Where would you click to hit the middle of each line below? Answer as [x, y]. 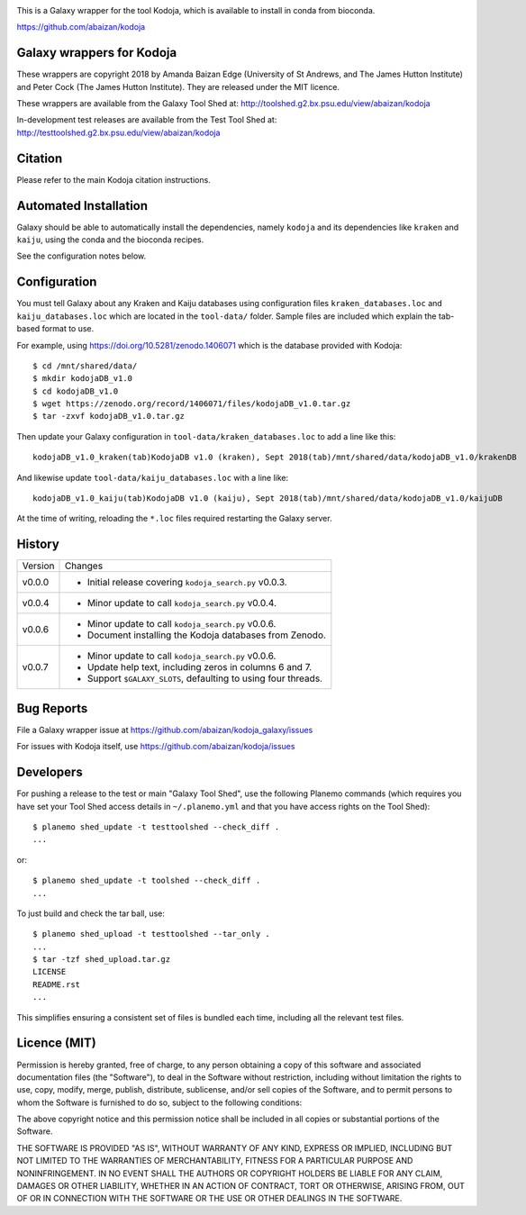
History [38, 544]
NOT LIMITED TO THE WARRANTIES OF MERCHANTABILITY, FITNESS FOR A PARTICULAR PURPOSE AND [215, 1161]
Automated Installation [82, 206]
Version [38, 566]
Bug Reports [52, 708]
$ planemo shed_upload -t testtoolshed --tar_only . [151, 934]
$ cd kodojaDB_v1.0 [76, 391]
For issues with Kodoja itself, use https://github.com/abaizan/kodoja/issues [156, 747]
